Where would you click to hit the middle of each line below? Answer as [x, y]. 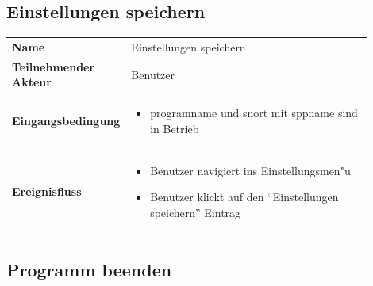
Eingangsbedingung [66, 121]
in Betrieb [175, 128]
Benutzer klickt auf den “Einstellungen [244, 197]
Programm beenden [89, 270]
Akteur [32, 82]
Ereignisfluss [47, 191]
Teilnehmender [54, 66]
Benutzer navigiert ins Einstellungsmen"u [250, 170]
